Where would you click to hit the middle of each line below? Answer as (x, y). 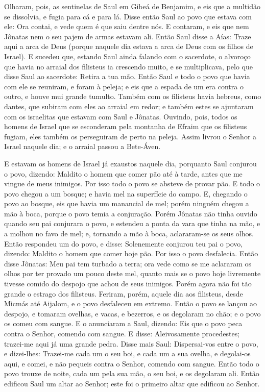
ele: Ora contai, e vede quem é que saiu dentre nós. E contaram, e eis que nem (127, 26)
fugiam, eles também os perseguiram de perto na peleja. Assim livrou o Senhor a (130, 136)
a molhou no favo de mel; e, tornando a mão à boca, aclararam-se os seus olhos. (129, 234)
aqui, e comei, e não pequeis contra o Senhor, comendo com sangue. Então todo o (132, 363)
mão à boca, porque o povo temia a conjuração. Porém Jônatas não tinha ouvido (131, 213)
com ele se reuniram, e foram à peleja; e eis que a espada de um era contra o (124, 86)
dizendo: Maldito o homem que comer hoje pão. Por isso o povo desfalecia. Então (131, 253)
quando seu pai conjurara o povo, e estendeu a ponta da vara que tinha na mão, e (132, 223)
